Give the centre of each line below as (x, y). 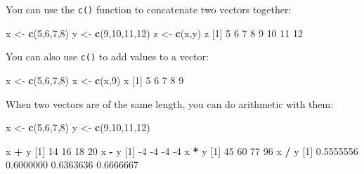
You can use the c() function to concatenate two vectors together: (149, 9)
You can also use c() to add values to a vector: (107, 56)
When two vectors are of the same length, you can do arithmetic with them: (170, 103)
